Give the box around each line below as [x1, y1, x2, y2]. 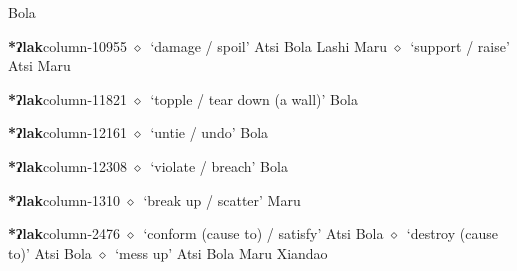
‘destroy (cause [406, 223, 498, 244]
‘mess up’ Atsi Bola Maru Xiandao [115, 242, 328, 263]
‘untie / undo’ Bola [150, 122, 269, 143]
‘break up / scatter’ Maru [143, 189, 301, 210]
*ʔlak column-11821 [8, 88, 128, 109]
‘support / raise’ [410, 35, 510, 56]
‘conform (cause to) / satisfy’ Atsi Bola [143, 223, 384, 244]
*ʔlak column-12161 [8, 122, 128, 143]
